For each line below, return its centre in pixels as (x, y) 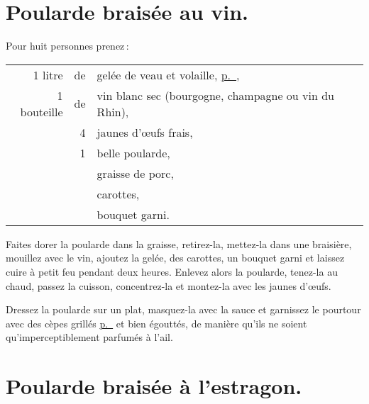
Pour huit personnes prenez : (67, 46)
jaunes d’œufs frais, (145, 132)
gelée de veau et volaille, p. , (168, 74)
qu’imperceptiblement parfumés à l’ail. (89, 337)
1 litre (48, 74)
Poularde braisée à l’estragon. (154, 386)
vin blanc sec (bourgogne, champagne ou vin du (215, 95)
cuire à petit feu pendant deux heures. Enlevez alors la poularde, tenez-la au (172, 271)
